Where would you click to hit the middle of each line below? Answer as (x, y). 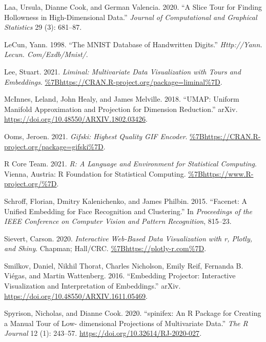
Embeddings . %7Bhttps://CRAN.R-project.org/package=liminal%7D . (113, 81)
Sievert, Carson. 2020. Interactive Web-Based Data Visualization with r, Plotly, (128, 238)
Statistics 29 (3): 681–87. (43, 27)
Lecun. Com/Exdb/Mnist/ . (46, 54)
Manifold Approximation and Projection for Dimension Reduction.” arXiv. (121, 109)
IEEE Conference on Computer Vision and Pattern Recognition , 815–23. (118, 221)
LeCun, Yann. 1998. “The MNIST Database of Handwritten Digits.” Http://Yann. (133, 44)
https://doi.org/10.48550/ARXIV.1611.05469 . (76, 296)
